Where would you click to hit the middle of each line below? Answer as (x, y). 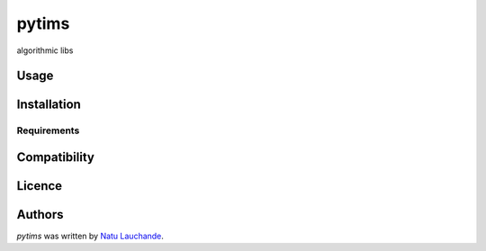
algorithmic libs (45, 50)
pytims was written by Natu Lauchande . (90, 236)
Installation (49, 105)
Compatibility (55, 157)
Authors (40, 215)
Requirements (48, 130)
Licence (40, 186)
